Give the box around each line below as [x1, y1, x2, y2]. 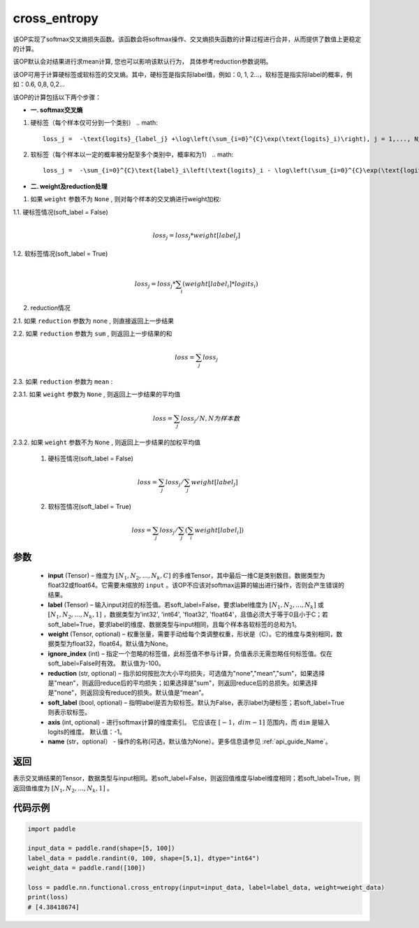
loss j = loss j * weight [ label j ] [152, 231, 241, 241]
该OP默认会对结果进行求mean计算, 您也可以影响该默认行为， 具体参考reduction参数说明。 [13, 57, 272, 66]
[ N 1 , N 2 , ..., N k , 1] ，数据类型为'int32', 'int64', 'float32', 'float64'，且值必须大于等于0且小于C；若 [47, 610, 328, 621]
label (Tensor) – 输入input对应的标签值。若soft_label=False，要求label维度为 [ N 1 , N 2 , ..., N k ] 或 [47, 600, 324, 611]
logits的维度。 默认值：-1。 [47, 727, 126, 736]
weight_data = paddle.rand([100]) [27, 864, 146, 872]
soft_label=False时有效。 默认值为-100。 [47, 659, 166, 667]
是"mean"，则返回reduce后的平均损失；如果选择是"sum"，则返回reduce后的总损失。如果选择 [47, 679, 318, 687]
